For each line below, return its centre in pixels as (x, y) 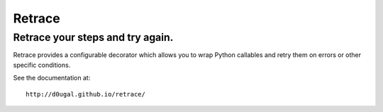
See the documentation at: (52, 78)
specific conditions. (42, 65)
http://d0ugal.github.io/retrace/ (85, 94)
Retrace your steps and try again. (93, 37)
